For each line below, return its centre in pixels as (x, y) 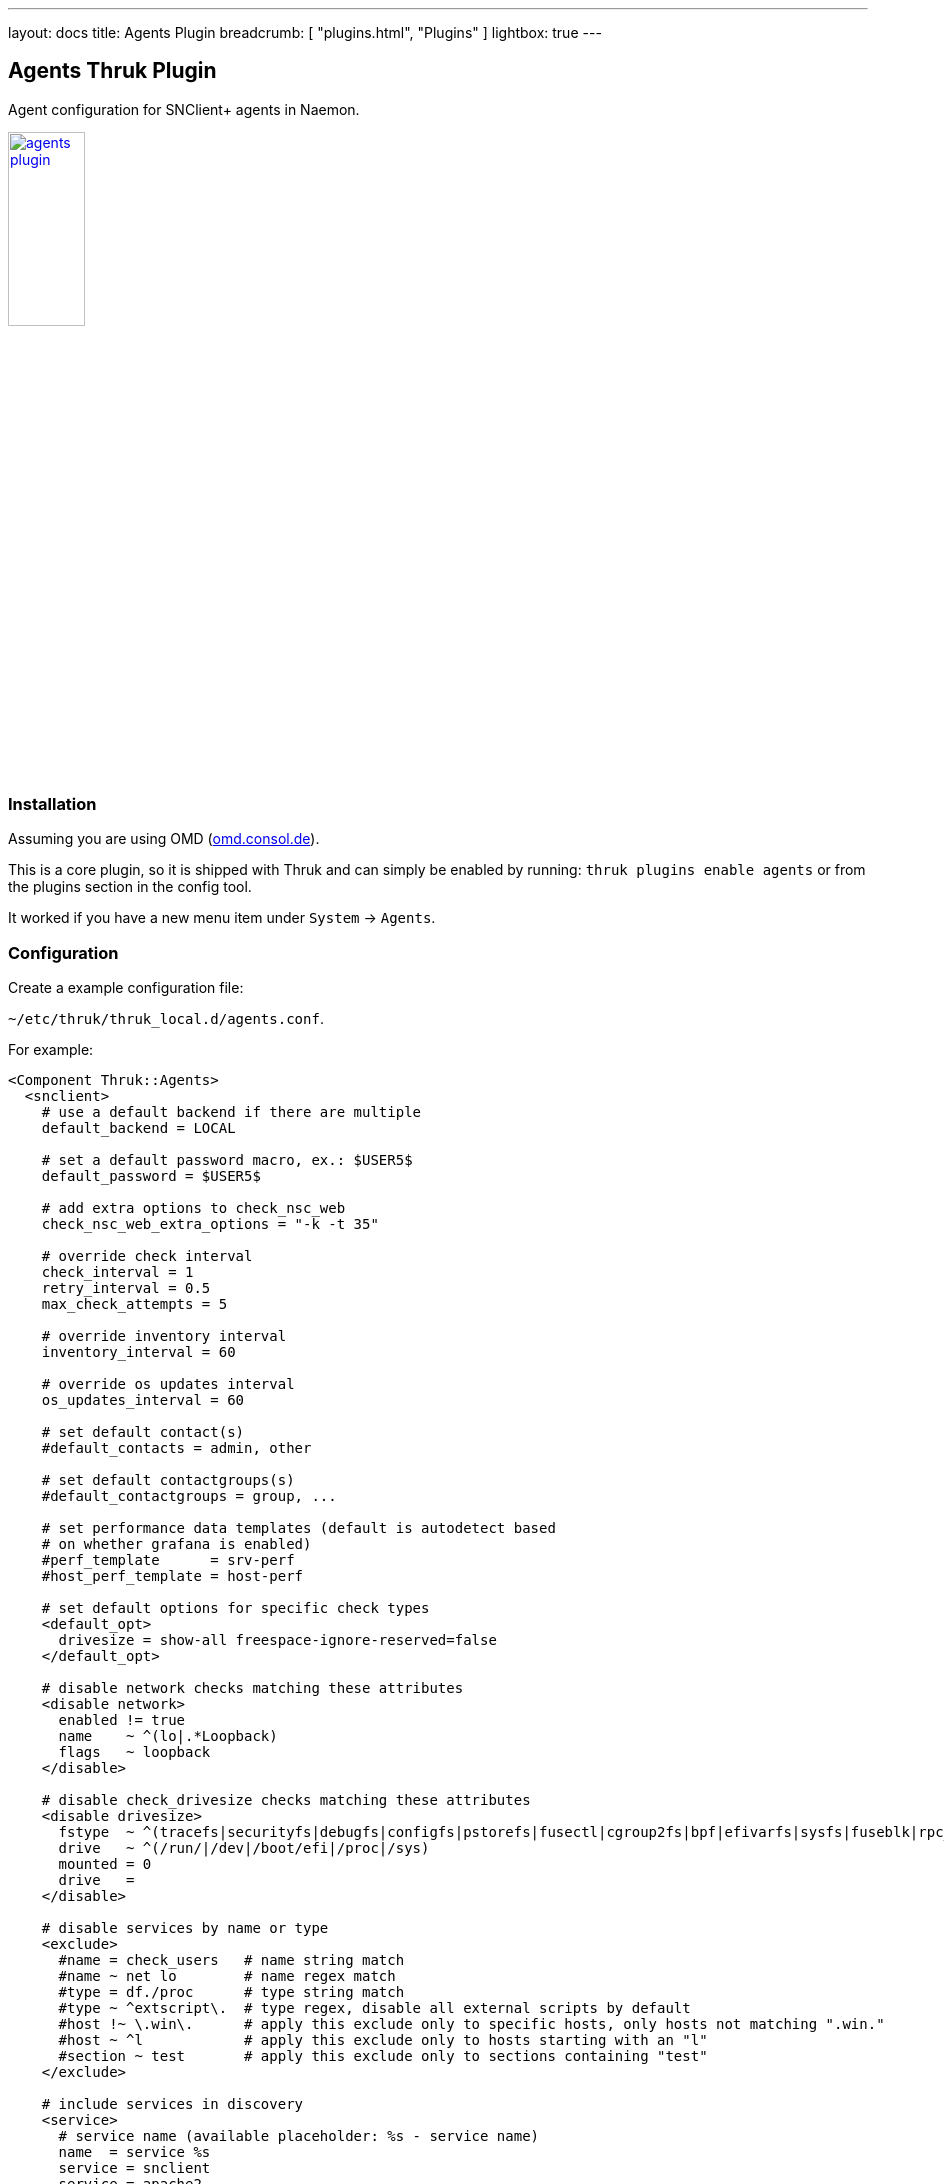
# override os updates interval (168, 1383)
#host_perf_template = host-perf (172, 1575)
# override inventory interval (164, 1335)
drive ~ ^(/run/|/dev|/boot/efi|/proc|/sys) (244, 1847)
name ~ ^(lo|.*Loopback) (168, 1735)
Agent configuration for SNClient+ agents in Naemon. (184, 109)
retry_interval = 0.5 (126, 1287)
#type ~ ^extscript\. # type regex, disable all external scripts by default (374, 2007)
